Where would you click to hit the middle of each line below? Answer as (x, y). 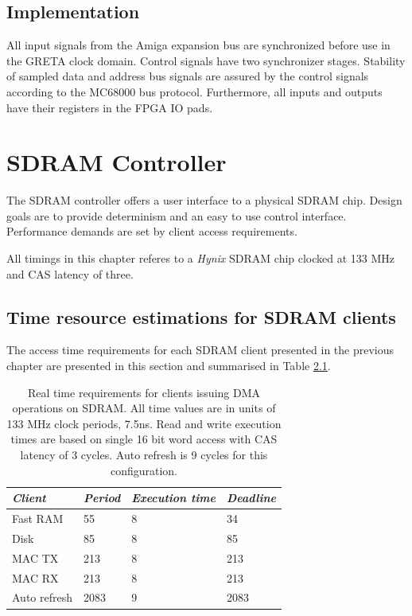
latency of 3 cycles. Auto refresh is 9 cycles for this (144, 455)
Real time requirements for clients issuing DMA (144, 392)
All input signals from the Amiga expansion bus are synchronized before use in (198, 45)
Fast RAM (38, 519)
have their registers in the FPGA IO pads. (110, 107)
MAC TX (35, 558)
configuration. (144, 470)
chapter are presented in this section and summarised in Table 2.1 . (169, 366)
